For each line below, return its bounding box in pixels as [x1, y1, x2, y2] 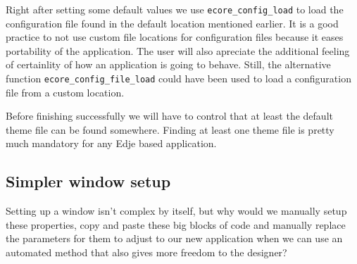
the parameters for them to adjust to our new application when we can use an [6, 231, 343, 246]
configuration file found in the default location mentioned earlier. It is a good [6, 15, 339, 30]
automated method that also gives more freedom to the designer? [6, 245, 287, 260]
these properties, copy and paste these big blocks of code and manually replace [6, 217, 346, 232]
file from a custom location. [6, 84, 125, 99]
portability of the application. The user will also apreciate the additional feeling [6, 43, 350, 58]
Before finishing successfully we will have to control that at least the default [6, 108, 333, 123]
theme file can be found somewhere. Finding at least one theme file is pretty [6, 122, 334, 137]
